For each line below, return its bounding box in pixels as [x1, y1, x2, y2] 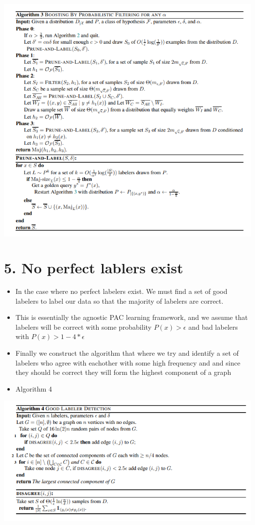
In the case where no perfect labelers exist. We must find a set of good [15, 286, 228, 296]
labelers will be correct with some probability [15, 321, 152, 332]
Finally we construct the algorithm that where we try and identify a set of [15, 347, 239, 358]
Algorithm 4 [15, 383, 52, 394]
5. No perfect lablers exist [4, 258, 183, 278]
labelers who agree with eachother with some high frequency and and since [15, 357, 240, 367]
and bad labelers [188, 321, 238, 332]
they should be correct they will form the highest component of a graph [15, 367, 231, 377]
